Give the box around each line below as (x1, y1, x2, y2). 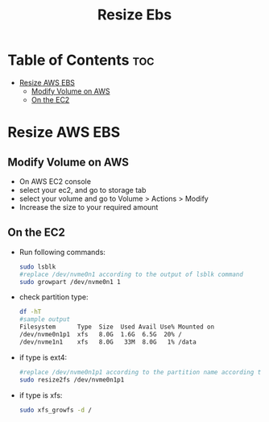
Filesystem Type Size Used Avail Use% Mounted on (19, 323, 215, 332)
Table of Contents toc (7, 51, 155, 69)
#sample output (19, 315, 71, 324)
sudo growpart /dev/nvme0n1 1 (19, 278, 122, 286)
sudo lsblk (19, 262, 56, 271)
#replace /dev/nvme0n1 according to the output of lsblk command (19, 270, 243, 278)
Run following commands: (19, 247, 106, 257)
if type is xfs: (19, 390, 63, 400)
